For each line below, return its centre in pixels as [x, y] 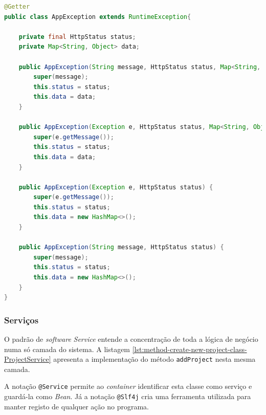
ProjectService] [28, 359]
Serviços [21, 320]
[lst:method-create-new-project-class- [190, 349]
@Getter [17, 7]
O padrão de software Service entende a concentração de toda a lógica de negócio [131, 339]
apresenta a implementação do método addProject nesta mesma [154, 359]
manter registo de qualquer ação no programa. [76, 406]
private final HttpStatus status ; [77, 37]
